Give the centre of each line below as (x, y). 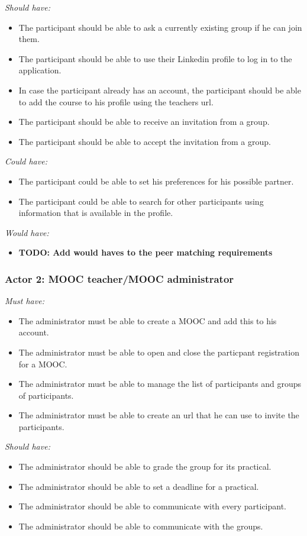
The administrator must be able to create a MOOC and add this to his (148, 320)
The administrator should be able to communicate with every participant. (153, 506)
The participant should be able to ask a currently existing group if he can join (160, 27)
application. (40, 70)
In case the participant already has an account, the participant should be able (160, 90)
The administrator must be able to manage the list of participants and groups (160, 384)
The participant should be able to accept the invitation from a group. (145, 141)
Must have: (25, 301)
